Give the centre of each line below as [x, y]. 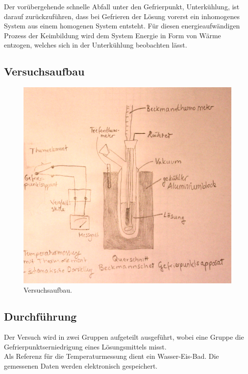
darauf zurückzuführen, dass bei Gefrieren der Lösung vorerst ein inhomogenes [122, 16]
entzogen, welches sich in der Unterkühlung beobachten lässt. [96, 45]
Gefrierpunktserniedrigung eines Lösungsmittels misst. [85, 346]
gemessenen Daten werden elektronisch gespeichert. [81, 365]
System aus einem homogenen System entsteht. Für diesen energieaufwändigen [122, 26]
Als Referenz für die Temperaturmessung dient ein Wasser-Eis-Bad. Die [112, 356]
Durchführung [40, 316]
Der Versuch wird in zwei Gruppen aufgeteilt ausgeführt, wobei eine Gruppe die [124, 337]
